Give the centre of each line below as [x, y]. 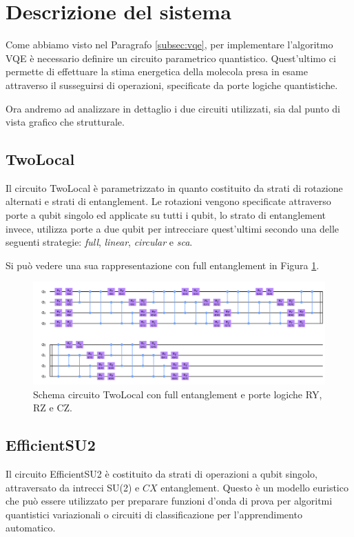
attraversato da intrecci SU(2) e [73, 487]
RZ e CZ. [53, 408]
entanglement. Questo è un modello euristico [254, 487]
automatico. [31, 528]
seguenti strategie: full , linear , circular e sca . [99, 242]
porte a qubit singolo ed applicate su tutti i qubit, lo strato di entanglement [166, 215]
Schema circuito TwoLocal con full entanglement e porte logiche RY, [178, 394]
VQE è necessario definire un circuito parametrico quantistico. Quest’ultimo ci [171, 58]
